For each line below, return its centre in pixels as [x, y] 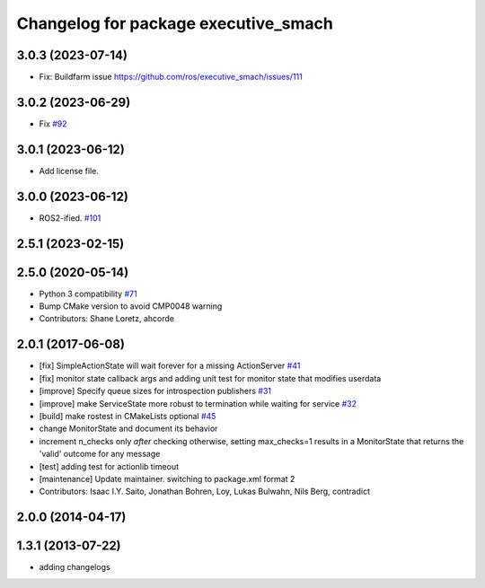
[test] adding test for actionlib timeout [109, 466]
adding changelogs [75, 567]
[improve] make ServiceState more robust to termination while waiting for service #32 [198, 403]
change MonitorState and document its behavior [128, 429]
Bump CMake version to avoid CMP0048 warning [131, 306]
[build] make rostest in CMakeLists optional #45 [128, 416]
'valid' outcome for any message [100, 454]
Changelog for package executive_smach [175, 23]
